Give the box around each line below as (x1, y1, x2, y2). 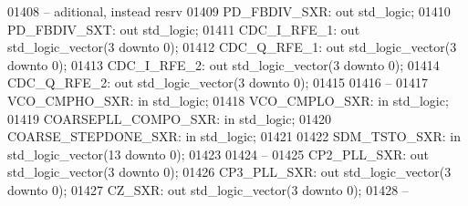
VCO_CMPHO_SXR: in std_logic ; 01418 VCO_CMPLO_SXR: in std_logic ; (7, 90, 449, 109)
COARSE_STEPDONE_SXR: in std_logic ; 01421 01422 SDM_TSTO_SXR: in (7, 127, 461, 146)
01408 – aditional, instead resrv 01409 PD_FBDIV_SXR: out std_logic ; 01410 (7, 2, 451, 20)
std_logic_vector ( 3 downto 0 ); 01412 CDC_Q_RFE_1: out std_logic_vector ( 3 (7, 37, 457, 57)
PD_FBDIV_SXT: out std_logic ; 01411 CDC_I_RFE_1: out (7, 19, 360, 38)
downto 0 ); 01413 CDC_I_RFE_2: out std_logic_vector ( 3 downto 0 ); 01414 (7, 55, 440, 74)
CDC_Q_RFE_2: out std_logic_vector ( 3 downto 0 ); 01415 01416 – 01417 (7, 73, 429, 92)
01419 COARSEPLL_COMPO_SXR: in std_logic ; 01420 (7, 108, 332, 128)
